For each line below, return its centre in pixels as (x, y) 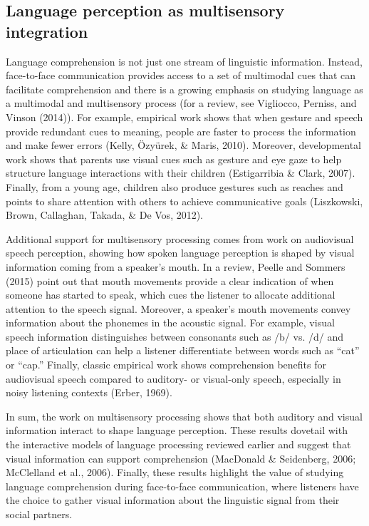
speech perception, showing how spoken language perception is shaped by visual (180, 253)
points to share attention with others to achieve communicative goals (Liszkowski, (184, 201)
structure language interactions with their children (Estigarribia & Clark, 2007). (181, 173)
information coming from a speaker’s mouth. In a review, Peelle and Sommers (176, 266)
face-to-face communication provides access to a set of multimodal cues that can (181, 75)
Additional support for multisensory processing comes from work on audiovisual (180, 238)
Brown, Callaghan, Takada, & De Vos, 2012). (105, 215)
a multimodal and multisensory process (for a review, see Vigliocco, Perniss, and (181, 103)
